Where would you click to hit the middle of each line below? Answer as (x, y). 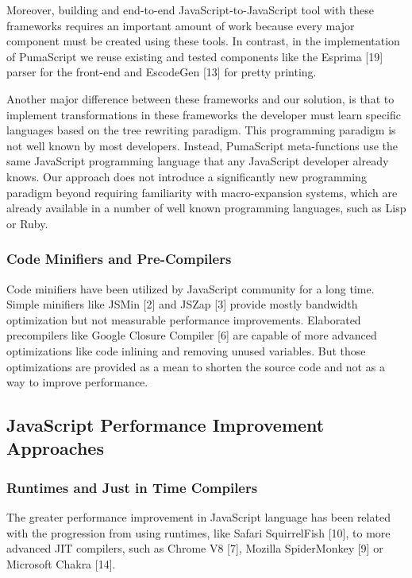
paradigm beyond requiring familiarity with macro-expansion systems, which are (202, 192)
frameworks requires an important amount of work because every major (181, 25)
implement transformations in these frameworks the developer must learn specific (204, 114)
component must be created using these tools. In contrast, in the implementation (203, 41)
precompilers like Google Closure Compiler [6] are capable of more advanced (192, 335)
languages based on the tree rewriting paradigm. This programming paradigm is (201, 130)
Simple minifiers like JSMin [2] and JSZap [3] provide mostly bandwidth (182, 304)
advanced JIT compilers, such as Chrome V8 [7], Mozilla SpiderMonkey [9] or (195, 548)
